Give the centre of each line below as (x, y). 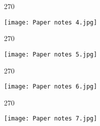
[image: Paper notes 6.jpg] (51, 87)
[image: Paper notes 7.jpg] (51, 119)
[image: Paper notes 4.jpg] (51, 22)
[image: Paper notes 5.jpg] (51, 54)
